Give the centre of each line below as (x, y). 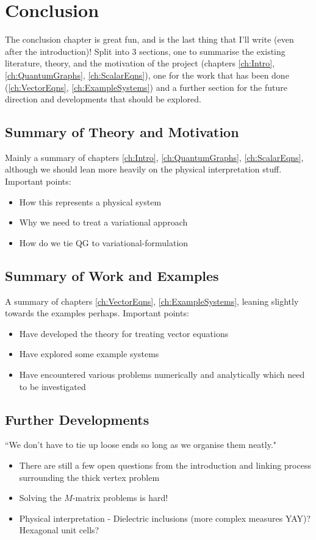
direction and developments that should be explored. (103, 99)
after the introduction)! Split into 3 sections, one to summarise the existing (145, 51)
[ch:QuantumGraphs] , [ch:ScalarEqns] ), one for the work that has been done (147, 75)
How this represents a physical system (90, 201)
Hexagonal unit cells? (59, 530)
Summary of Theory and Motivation (122, 132)
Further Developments (77, 419)
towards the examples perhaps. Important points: (97, 313)
